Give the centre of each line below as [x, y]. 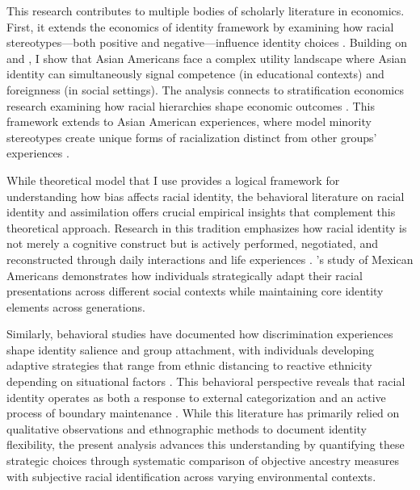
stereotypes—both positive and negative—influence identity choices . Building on [207, 42]
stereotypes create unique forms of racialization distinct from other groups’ [192, 137]
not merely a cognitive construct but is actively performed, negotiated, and [192, 243]
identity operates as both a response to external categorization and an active [196, 397]
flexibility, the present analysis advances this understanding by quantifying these [206, 444]
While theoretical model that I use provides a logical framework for [173, 180]
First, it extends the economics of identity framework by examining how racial [200, 26]
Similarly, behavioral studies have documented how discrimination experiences [200, 334]
